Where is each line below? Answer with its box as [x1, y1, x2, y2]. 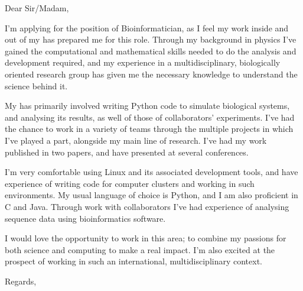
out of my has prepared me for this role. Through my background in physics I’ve [5, 33, 297, 46]
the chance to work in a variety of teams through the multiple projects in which [5, 122, 294, 135]
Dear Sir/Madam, [5, 2, 69, 14]
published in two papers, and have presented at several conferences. [5, 145, 249, 158]
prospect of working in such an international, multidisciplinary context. [5, 255, 263, 267]
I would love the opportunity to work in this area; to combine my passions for [5, 232, 286, 244]
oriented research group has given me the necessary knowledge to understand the [5, 67, 298, 80]
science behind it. [5, 79, 68, 92]
